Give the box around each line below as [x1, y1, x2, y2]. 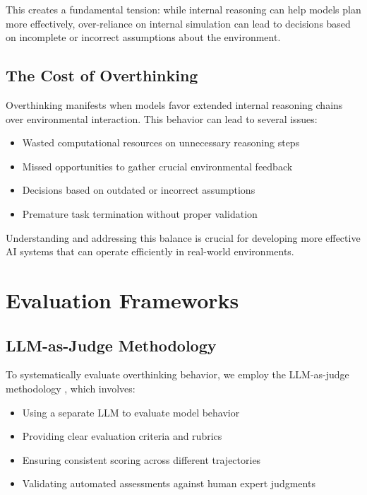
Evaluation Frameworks [6, 285, 239, 314]
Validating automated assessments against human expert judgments [22, 476, 315, 491]
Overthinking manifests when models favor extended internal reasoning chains [6, 97, 343, 112]
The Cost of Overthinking [6, 64, 198, 86]
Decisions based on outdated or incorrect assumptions [22, 182, 255, 197]
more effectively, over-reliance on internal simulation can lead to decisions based [6, 16, 351, 30]
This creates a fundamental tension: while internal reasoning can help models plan [6, 2, 361, 16]
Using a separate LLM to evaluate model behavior [22, 404, 240, 419]
